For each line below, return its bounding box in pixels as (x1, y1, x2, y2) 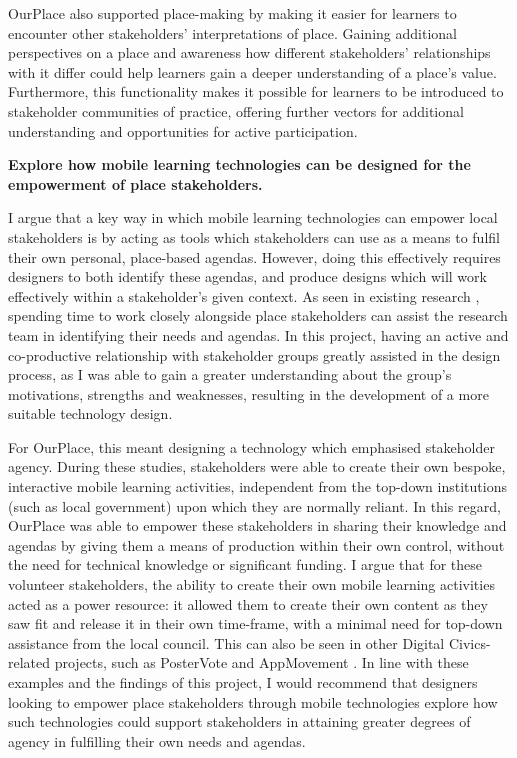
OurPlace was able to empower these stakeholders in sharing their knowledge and (8, 515, 507, 536)
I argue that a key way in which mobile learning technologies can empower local (8, 207, 498, 228)
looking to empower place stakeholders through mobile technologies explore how (8, 691, 498, 712)
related (8, 652, 51, 673)
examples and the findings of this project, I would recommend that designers (8, 672, 478, 692)
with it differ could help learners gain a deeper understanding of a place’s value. (8, 61, 497, 82)
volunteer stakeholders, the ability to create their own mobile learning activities (8, 574, 495, 595)
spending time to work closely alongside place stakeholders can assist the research (8, 305, 508, 326)
